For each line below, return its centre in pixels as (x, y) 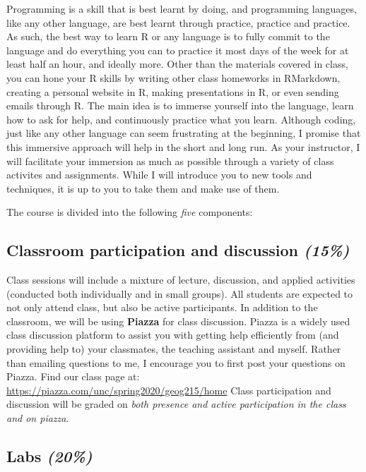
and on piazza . (38, 418)
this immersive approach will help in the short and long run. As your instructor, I (183, 146)
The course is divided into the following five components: (130, 212)
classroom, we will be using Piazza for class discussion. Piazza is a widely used (178, 321)
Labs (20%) (49, 456)
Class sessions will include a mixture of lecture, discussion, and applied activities (181, 280)
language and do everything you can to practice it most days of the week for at (178, 50)
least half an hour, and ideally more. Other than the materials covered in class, (177, 64)
